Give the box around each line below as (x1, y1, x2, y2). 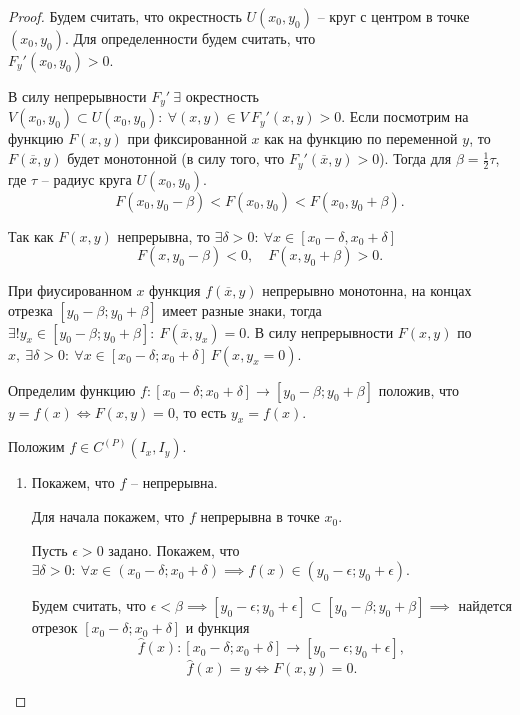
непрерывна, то (117, 225, 211, 246)
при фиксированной (127, 128, 247, 149)
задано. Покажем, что (108, 539, 240, 560)
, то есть (174, 401, 227, 422)
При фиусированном (8, 280, 132, 301)
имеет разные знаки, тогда (162, 299, 322, 320)
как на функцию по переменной (264, 128, 458, 149)
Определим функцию (8, 379, 136, 400)
